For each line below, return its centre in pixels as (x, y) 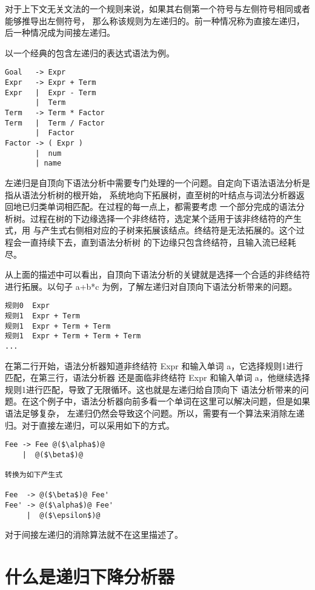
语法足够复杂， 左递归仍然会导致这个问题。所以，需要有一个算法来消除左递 (155, 413)
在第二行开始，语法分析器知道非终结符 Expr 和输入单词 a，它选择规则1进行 (154, 365)
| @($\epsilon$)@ (63, 515)
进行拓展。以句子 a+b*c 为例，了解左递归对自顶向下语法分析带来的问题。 (151, 286)
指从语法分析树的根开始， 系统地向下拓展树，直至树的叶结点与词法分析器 (151, 194)
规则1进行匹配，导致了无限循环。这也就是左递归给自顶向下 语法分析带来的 (153, 389)
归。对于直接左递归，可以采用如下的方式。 (90, 425)
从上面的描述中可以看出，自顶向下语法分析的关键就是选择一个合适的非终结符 (157, 274)
